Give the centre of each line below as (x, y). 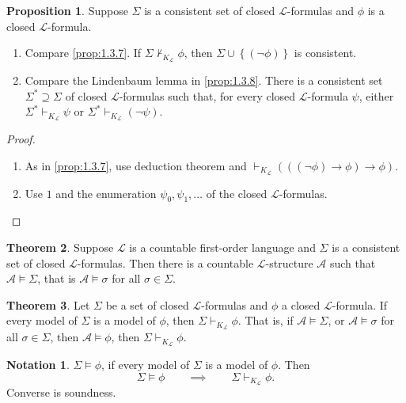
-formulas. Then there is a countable (165, 262)
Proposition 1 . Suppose (67, 10)
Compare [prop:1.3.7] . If (83, 53)
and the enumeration (106, 193)
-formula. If (360, 304)
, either (376, 95)
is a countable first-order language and (222, 247)
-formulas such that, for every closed (207, 95)
